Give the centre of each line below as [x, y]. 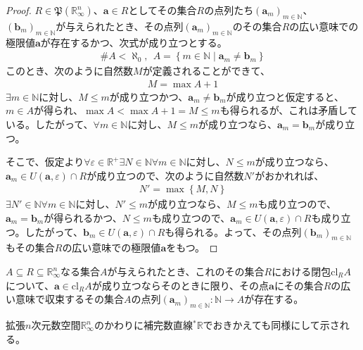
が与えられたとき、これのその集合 [186, 271]
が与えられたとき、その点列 [120, 26]
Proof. [19, 10]
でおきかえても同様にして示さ [271, 325]
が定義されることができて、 [206, 71]
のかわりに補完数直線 [143, 325]
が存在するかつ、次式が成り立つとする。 [134, 42]
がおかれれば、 [289, 175]
